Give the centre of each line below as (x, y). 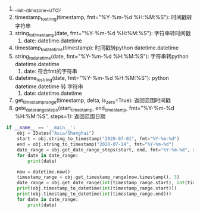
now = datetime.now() (43, 172)
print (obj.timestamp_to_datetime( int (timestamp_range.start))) (97, 188)
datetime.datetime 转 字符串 (49, 86)
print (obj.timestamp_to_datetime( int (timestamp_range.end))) (94, 194)
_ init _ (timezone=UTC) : (38, 10)
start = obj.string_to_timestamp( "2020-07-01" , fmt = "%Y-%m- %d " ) (98, 139)
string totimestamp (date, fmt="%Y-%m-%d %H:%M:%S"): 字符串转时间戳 (103, 34)
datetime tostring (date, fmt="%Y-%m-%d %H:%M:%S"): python (92, 78)
